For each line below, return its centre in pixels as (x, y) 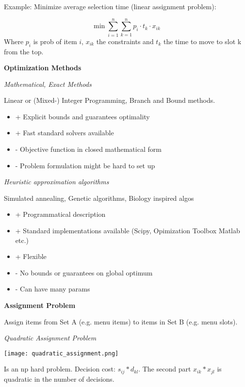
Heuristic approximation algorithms (57, 182)
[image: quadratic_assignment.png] (61, 353)
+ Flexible (31, 256)
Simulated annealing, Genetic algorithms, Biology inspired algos (99, 198)
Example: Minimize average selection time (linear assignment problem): (110, 6)
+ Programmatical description (60, 214)
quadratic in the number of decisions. (59, 379)
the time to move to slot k (202, 41)
